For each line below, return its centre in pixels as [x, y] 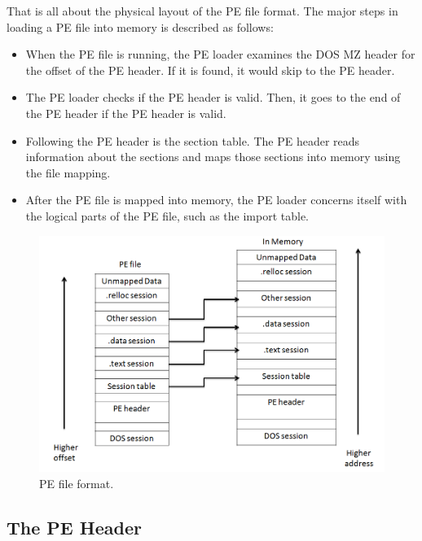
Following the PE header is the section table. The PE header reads [193, 140]
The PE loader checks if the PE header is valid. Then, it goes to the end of [213, 97]
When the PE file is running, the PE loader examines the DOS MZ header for [220, 54]
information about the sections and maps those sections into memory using [213, 157]
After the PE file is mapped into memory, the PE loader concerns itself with [216, 200]
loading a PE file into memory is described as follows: [140, 26]
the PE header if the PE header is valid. [126, 113]
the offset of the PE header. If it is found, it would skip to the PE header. [210, 70]
